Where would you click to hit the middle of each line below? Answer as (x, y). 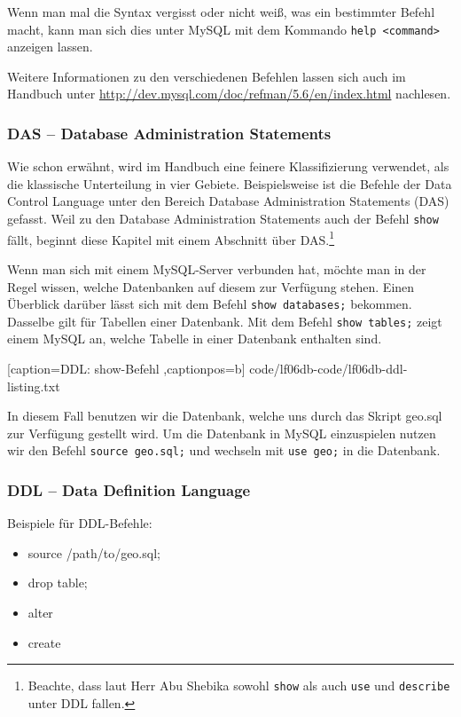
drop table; (58, 583)
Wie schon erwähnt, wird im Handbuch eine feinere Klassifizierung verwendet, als (228, 166)
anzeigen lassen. (50, 47)
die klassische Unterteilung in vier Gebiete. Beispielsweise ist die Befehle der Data (230, 183)
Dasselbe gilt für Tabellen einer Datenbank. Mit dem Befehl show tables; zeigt (225, 321)
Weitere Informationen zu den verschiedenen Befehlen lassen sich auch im (207, 76)
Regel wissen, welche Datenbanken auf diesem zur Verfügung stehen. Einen (211, 286)
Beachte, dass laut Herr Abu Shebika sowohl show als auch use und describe (239, 685)
